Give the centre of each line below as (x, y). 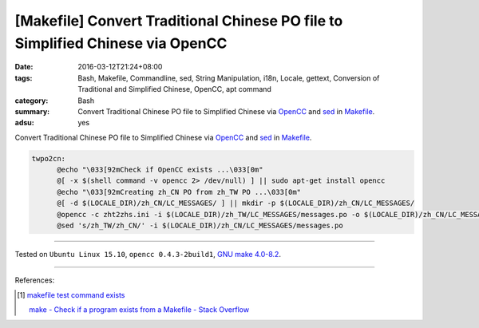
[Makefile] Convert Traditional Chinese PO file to (179, 21)
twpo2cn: (49, 158)
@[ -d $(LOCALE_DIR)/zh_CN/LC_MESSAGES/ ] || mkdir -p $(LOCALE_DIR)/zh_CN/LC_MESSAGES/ (236, 203)
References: (35, 280)
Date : (24, 67)
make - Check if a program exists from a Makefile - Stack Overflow (139, 310)
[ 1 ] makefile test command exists (71, 294)
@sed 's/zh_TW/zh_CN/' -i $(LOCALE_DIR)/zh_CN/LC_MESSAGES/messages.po (200, 226)
